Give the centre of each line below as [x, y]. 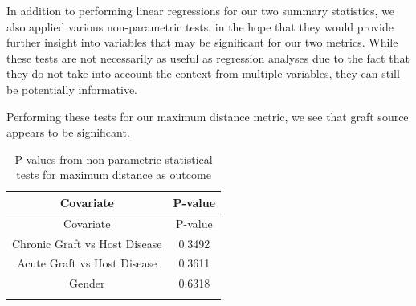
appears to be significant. [68, 132]
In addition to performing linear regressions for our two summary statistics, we [201, 10]
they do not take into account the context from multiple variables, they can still [203, 73]
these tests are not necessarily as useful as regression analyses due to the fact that [208, 57]
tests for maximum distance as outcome [114, 175]
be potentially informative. [72, 89]
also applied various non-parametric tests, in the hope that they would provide [200, 26]
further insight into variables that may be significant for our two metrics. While [202, 42]
